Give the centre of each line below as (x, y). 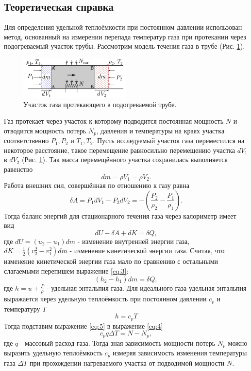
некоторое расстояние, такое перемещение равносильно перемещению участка (119, 150)
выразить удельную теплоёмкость (53, 353)
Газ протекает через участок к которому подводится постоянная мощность (114, 121)
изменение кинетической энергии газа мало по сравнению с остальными (111, 261)
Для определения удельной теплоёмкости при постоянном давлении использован (123, 27)
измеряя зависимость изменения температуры (180, 353)
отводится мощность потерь (45, 130)
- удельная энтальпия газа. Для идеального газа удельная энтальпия (146, 288)
